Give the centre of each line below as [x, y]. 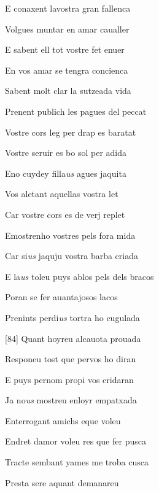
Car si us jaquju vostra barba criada [72, 256]
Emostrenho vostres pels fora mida [70, 235]
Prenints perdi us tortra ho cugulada [72, 317]
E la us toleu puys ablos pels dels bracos [79, 276]
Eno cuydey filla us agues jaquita [66, 173]
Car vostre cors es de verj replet [65, 214]
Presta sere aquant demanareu [62, 482]
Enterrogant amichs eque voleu [63, 420]
